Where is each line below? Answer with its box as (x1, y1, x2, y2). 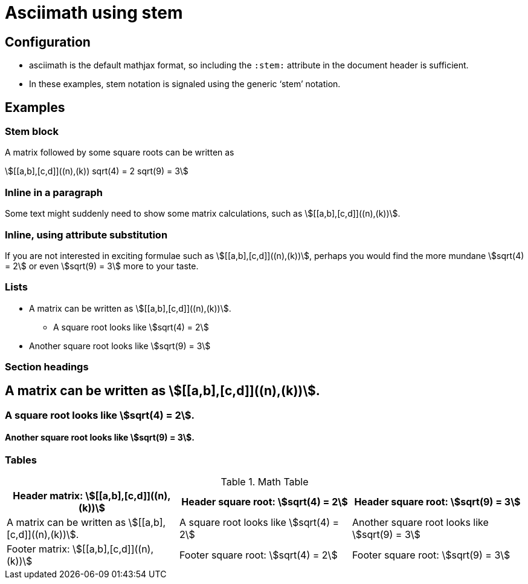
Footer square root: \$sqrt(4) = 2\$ (179, 549, 338, 562)
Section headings (5, 361, 89, 373)
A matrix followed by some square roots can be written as (5, 147, 234, 158)
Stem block (5, 125, 59, 138)
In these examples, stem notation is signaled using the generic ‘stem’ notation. (29, 79, 341, 90)
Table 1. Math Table (221, 476, 309, 488)
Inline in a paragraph (5, 186, 103, 198)
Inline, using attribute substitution (5, 228, 168, 241)
